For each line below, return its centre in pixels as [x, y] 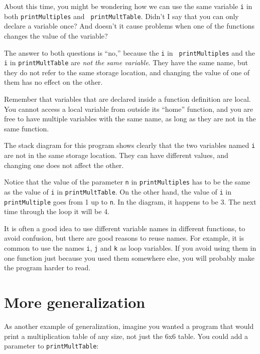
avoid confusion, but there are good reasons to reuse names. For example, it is [124, 238]
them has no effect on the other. [53, 82]
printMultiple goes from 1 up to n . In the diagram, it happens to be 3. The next [130, 201]
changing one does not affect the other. [64, 165]
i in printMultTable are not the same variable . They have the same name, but [126, 62]
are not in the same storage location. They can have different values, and [116, 155]
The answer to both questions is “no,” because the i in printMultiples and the [129, 52]
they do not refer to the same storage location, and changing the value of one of [127, 72]
